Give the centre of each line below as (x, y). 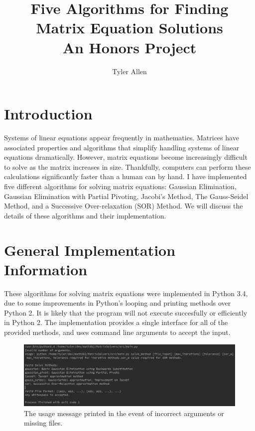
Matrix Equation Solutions (129, 28)
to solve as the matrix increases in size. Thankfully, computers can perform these (127, 166)
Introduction (48, 114)
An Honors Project (129, 47)
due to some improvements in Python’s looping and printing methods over (118, 303)
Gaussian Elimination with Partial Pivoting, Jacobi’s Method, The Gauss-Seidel (126, 196)
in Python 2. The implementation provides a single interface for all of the (116, 322)
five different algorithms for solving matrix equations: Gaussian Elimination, (120, 186)
